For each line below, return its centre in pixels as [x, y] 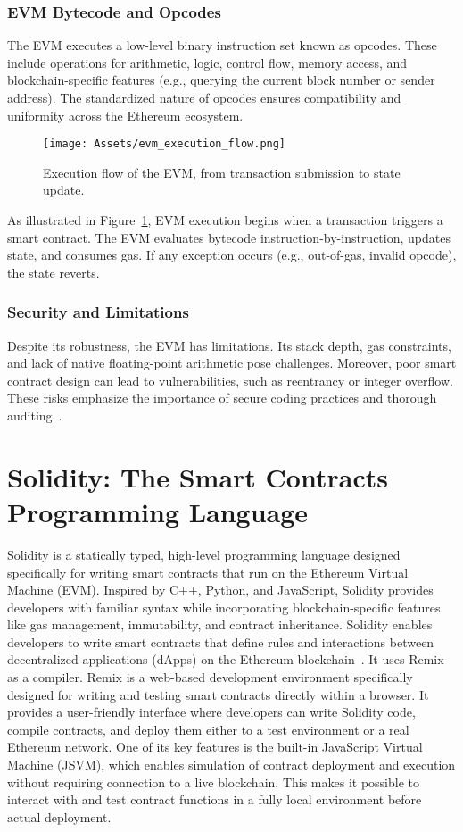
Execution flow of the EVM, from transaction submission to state [222, 172]
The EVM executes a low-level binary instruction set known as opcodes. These [222, 45]
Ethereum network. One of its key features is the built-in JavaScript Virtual [215, 747]
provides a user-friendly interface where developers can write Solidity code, [211, 712]
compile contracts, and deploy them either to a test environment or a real [208, 729]
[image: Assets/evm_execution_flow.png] [165, 144]
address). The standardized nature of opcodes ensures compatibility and [204, 97]
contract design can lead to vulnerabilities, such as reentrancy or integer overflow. [230, 380]
